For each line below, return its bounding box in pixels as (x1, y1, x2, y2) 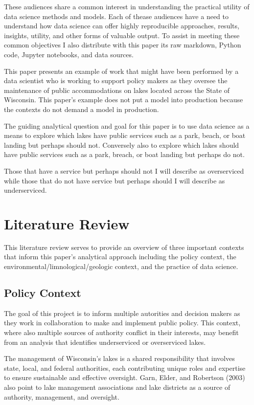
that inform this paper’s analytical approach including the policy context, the (4, 251, 236, 262)
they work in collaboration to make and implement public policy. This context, (4, 317, 241, 328)
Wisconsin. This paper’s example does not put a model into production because (4, 94, 243, 105)
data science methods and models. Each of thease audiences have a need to (4, 11, 229, 21)
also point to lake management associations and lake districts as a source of (4, 382, 231, 392)
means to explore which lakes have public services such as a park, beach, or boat (4, 130, 246, 140)
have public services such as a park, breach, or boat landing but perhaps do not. (4, 149, 245, 159)
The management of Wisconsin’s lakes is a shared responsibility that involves (4, 353, 235, 363)
